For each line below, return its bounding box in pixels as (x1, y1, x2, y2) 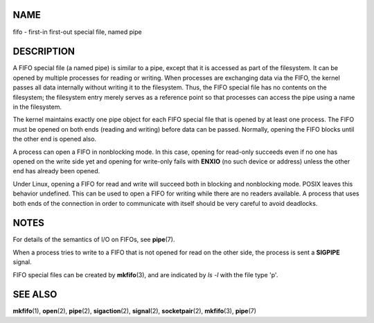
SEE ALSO (12, 288, 57, 301)
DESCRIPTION (12, 46, 75, 58)
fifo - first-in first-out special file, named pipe (12, 28, 142, 36)
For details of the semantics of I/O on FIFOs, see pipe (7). (12, 236, 175, 244)
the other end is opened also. (12, 135, 97, 143)
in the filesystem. (12, 103, 62, 111)
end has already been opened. (12, 167, 100, 175)
